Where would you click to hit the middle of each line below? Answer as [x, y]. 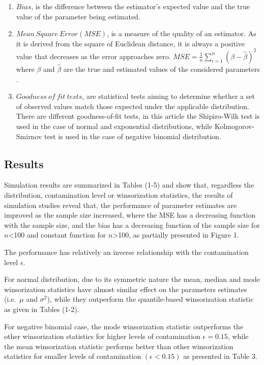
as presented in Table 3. [220, 356]
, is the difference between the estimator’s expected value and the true [141, 6]
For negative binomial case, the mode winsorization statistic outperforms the [124, 326]
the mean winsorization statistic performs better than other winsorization [119, 346]
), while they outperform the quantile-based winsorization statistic [150, 299]
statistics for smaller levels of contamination [73, 356]
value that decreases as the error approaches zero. [93, 56]
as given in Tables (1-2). [42, 309]
